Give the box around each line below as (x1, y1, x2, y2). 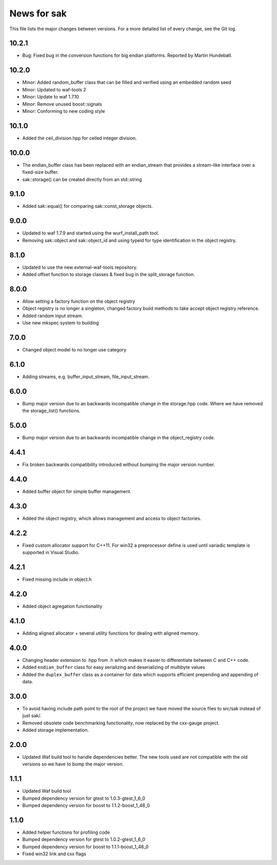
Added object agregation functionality (22, 603, 103, 609)
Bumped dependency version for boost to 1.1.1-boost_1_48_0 (22, 843, 149, 850)
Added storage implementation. (22, 727, 89, 733)
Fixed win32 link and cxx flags (22, 851, 87, 857)
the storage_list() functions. (22, 408, 81, 414)
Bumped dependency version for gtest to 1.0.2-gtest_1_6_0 (22, 836, 146, 842)
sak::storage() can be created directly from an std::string (22, 176, 142, 182)
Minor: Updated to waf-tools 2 (22, 86, 87, 92)
